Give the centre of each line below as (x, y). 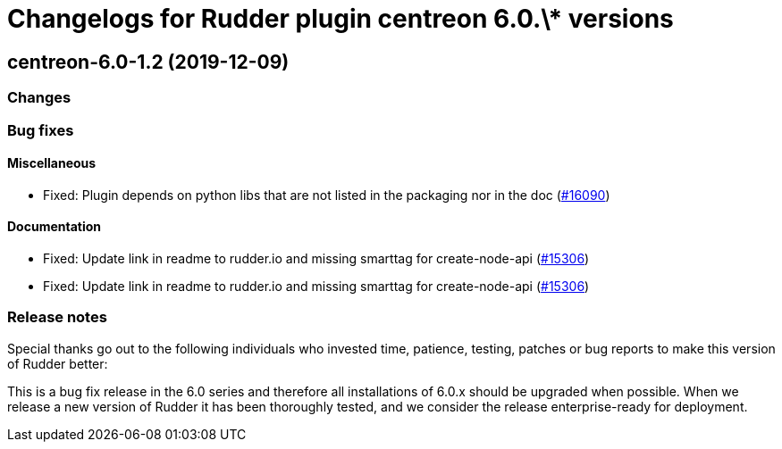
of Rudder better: (58, 363)
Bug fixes (41, 130)
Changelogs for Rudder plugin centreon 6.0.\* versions (341, 19)
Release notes (57, 317)
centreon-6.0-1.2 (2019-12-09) (148, 62)
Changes (39, 98)
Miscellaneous (52, 163)
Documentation (55, 227)
